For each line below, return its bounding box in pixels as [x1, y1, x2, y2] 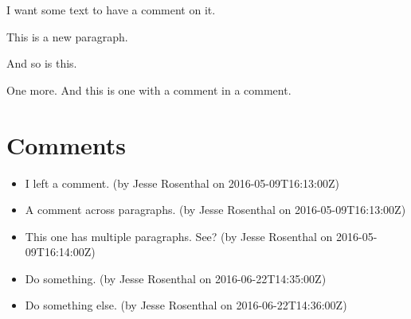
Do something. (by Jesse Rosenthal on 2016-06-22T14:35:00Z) [25, 270, 327, 286]
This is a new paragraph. [6, 28, 128, 45]
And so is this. [6, 55, 77, 72]
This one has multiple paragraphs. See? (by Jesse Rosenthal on [25, 228, 333, 244]
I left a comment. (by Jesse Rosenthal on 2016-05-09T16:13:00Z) [25, 174, 339, 191]
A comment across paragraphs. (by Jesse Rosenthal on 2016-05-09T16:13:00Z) [25, 201, 406, 218]
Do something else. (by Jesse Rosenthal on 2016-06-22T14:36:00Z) [25, 297, 347, 313]
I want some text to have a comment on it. [6, 2, 216, 18]
